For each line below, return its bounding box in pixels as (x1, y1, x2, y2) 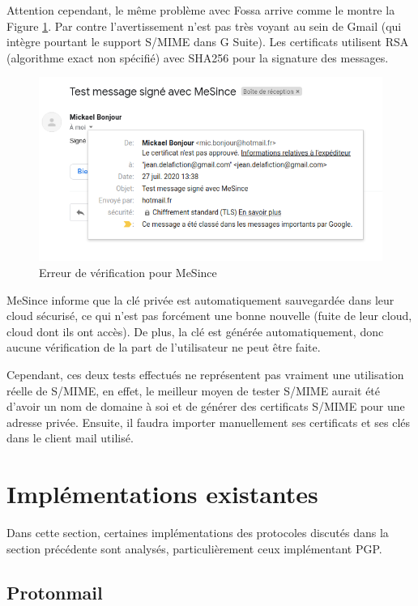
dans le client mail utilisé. (6, 429, 134, 446)
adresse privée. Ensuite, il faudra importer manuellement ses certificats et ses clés (6, 413, 411, 430)
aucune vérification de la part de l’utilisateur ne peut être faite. (6, 339, 321, 356)
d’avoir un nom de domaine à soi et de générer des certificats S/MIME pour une (6, 398, 405, 415)
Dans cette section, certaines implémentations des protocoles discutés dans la (6, 524, 389, 541)
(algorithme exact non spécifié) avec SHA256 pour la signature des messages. (6, 49, 389, 66)
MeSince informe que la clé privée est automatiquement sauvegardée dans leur (6, 291, 395, 308)
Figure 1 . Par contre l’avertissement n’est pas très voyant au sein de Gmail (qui (6, 17, 402, 34)
